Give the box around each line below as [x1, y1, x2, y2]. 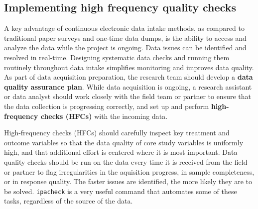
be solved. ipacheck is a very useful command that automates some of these [4, 186, 237, 196]
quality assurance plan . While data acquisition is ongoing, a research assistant [4, 81, 252, 92]
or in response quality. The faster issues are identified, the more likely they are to [4, 176, 253, 187]
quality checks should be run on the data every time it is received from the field [4, 156, 248, 167]
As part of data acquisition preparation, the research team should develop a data [4, 72, 253, 82]
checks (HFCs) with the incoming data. [40, 110, 168, 121]
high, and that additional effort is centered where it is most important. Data [4, 147, 238, 157]
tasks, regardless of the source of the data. [4, 196, 133, 206]
